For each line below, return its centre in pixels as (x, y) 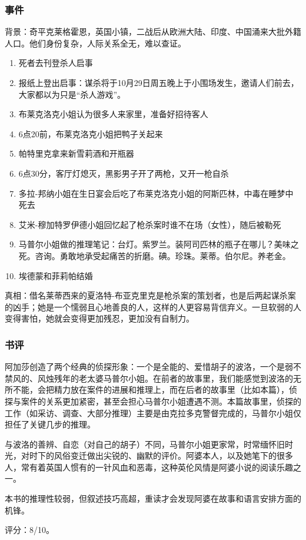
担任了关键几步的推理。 (50, 424)
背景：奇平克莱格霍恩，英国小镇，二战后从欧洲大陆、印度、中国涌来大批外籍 (153, 32)
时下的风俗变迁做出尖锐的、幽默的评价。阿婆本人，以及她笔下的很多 (161, 455)
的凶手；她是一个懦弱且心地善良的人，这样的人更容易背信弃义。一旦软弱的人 (153, 307)
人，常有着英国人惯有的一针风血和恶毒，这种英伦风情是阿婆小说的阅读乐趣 (149, 467)
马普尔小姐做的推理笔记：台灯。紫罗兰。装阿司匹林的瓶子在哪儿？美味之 (159, 244)
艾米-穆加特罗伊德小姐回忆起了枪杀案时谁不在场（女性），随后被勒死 (150, 224)
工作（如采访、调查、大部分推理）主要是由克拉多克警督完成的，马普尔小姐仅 (153, 413)
